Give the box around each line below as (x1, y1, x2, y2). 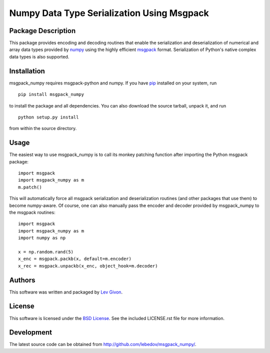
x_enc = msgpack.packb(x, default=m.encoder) (18, 256, 132, 262)
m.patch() (18, 184, 42, 190)
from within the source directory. (9, 125, 77, 131)
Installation (9, 66, 45, 75)
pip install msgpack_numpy (18, 91, 84, 97)
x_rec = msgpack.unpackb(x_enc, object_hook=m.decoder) (18, 263, 158, 268)
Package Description (9, 26, 76, 35)
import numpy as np (18, 235, 66, 241)
